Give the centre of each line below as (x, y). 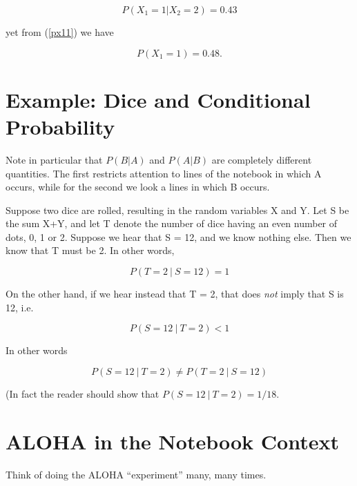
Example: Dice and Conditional (158, 99)
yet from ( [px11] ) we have (60, 32)
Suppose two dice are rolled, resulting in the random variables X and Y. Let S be (177, 210)
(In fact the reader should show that (83, 393)
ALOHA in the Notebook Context (172, 441)
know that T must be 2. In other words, (90, 250)
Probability (60, 126)
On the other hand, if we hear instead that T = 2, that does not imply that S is (175, 294)
